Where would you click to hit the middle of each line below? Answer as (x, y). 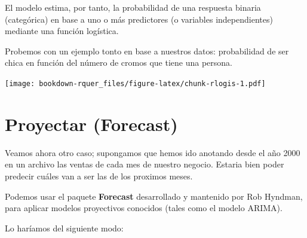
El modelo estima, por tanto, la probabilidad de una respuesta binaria (133, 7)
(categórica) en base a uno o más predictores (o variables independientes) (139, 19)
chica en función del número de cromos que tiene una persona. (119, 62)
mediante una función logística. (62, 31)
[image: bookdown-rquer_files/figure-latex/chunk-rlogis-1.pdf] (135, 83)
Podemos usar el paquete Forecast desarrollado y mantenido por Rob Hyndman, (154, 196)
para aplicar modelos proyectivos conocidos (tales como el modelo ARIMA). (144, 208)
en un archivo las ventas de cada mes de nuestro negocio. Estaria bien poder (145, 164)
